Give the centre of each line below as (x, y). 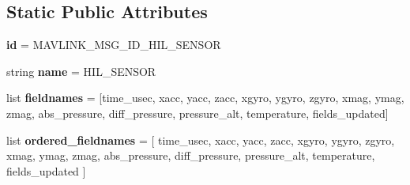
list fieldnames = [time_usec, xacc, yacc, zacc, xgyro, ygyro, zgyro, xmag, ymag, (205, 98)
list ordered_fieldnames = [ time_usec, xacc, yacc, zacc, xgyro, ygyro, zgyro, (201, 140)
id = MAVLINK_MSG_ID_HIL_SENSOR (114, 45)
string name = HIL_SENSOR (81, 71)
